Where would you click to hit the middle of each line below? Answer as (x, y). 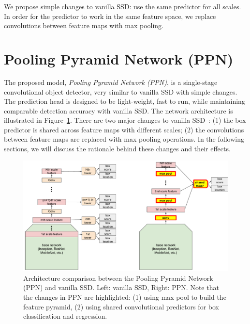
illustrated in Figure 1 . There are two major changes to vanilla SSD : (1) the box (125, 120)
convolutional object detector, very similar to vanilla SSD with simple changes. (121, 91)
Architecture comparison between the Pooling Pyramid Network (118, 278)
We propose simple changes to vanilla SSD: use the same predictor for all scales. (123, 6)
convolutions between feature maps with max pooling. (84, 25)
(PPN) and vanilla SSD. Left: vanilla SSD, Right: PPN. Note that (121, 287)
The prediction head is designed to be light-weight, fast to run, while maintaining (125, 101)
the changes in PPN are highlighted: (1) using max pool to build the (125, 297)
